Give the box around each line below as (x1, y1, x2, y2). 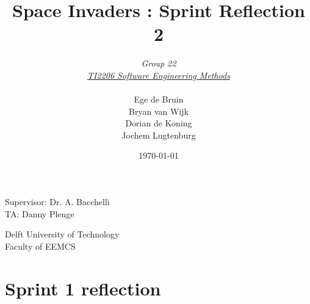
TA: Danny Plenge (5, 207, 74, 220)
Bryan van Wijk (129, 104, 189, 117)
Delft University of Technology (5, 228, 120, 241)
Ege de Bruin (134, 93, 184, 106)
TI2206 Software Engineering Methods (87, 68, 230, 81)
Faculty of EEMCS (5, 239, 76, 252)
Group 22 (141, 57, 176, 70)
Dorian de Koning (125, 117, 192, 129)
